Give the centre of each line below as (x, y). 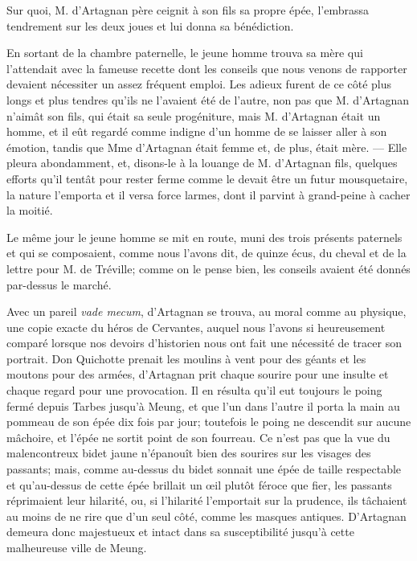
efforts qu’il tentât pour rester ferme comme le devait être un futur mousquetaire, (207, 178)
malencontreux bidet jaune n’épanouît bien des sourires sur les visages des (189, 453)
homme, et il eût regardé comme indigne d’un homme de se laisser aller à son (197, 131)
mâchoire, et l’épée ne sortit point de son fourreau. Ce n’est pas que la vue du (198, 437)
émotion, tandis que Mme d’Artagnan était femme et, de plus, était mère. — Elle (207, 147)
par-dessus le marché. (59, 284)
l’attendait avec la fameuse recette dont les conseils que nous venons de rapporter (207, 68)
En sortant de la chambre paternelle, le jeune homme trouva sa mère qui (185, 53)
